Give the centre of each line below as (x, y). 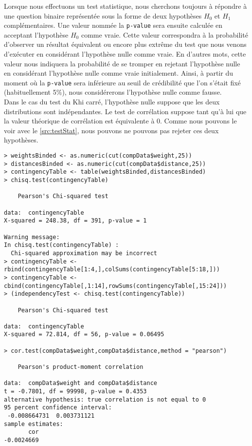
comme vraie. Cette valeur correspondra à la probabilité (164, 34)
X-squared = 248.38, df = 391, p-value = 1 (75, 221)
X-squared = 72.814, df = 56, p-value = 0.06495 (84, 334)
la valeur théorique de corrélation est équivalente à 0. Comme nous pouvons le (120, 121)
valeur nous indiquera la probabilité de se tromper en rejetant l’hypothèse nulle (122, 63)
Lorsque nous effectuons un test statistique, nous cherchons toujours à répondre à (126, 6)
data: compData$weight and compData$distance (81, 383)
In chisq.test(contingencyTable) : (62, 245)
